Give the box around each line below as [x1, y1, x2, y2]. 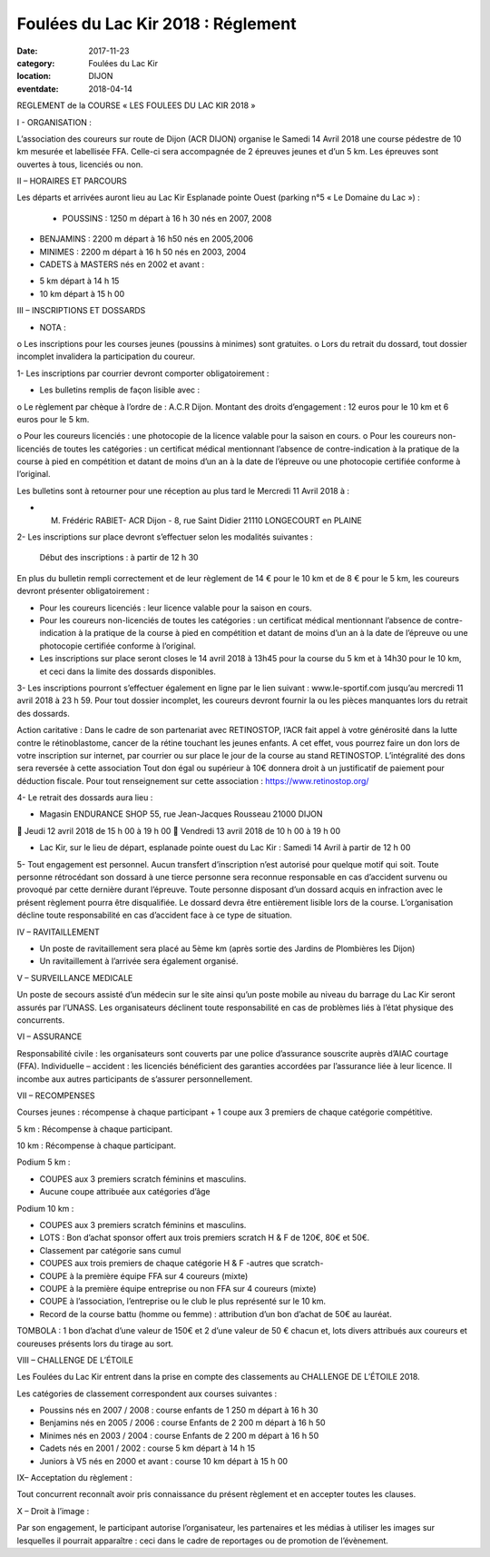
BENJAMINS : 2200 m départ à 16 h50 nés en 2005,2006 [39, 233, 254, 244]
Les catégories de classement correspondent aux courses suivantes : [16, 1388, 278, 1399]
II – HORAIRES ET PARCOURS [16, 175, 127, 186]
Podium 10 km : [16, 1203, 74, 1214]
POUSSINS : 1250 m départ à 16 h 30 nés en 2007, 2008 [62, 213, 272, 223]
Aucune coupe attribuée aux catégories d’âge [39, 1186, 211, 1197]
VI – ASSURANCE [16, 1031, 83, 1042]
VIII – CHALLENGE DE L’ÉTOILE [16, 1354, 134, 1365]
